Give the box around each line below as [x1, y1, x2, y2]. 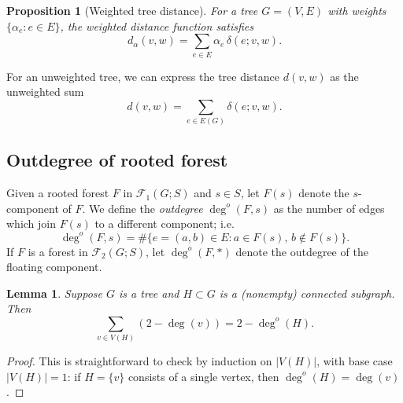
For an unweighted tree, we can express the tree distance [6, 68, 280, 84]
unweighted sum [6, 83, 84, 100]
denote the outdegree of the [235, 243, 368, 259]
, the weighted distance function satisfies [60, 17, 253, 34]
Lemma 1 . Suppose [6, 284, 103, 301]
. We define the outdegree [82, 200, 203, 216]
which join [6, 215, 57, 232]
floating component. [6, 258, 102, 275]
